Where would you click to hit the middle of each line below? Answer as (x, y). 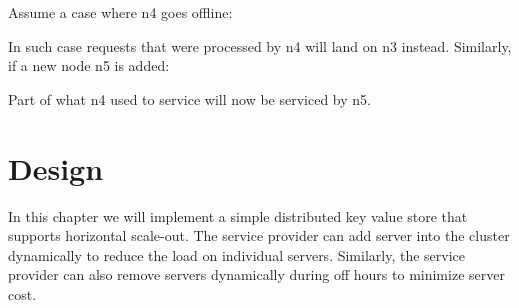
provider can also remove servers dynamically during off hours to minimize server (256, 274)
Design (56, 167)
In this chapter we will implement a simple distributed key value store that (238, 215)
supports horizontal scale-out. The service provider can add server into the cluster (259, 235)
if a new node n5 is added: (89, 65)
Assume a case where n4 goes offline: (120, 12)
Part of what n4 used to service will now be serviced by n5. (189, 98)
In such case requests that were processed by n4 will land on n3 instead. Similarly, (260, 45)
